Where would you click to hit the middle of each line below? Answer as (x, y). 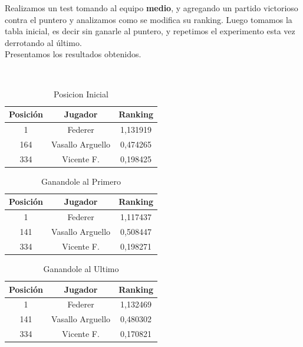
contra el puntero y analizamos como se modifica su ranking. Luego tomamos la (149, 19)
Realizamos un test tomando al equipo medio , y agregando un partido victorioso (151, 8)
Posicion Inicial (81, 94)
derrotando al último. (43, 42)
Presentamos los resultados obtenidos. (73, 54)
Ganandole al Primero (81, 181)
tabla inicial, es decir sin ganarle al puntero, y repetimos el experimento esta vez (150, 31)
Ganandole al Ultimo (81, 269)
